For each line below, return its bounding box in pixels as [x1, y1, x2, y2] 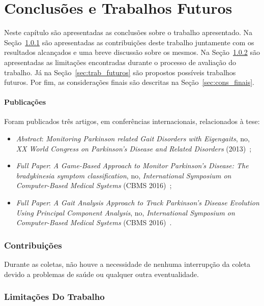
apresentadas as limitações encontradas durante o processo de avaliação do [4, 56, 237, 67]
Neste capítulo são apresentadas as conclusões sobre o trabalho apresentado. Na [4, 27, 253, 38]
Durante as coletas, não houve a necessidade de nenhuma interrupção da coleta [4, 259, 250, 269]
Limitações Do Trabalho [4, 290, 105, 303]
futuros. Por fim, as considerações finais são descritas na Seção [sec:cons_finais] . [4, 77, 254, 87]
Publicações [4, 97, 46, 107]
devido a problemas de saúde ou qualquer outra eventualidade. [4, 268, 199, 279]
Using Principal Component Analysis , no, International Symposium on [16, 207, 235, 218]
